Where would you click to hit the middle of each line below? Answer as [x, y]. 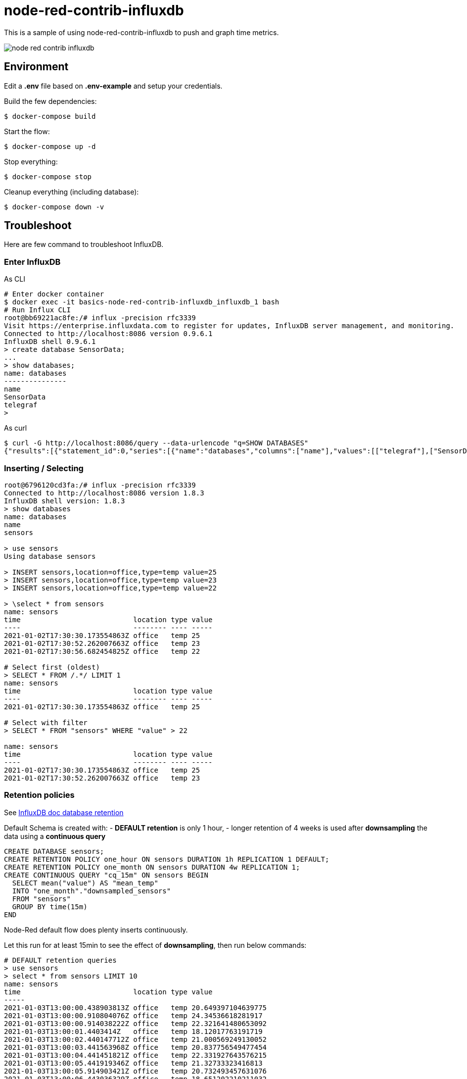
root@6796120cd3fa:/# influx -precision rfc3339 [100, 485]
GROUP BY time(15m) [50, 907]
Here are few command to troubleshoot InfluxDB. [84, 245]
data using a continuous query [55, 836]
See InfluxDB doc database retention [64, 812]
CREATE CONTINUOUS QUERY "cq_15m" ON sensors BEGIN [106, 875]
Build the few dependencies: [50, 101]
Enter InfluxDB [32, 262]
